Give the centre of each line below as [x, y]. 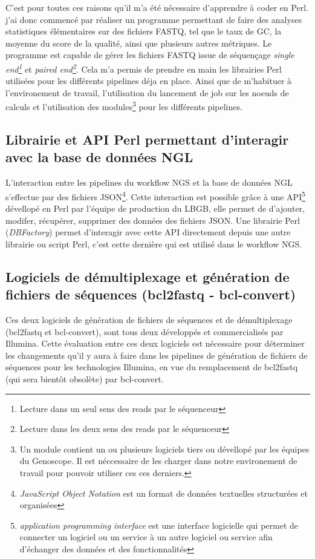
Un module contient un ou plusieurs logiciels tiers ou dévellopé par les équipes [164, 449]
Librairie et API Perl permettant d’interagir [147, 139]
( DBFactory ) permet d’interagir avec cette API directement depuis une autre [148, 232]
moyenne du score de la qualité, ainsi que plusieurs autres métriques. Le [139, 43]
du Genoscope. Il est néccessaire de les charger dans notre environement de [158, 461]
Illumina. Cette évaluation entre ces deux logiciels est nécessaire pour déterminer [155, 343]
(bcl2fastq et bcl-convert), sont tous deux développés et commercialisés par [145, 331]
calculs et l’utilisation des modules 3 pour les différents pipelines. [124, 106]
